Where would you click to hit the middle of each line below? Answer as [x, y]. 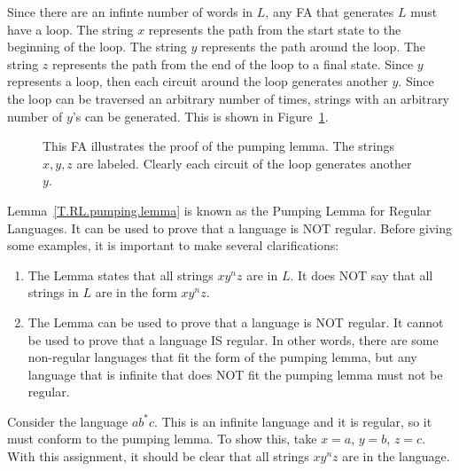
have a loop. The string [70, 29]
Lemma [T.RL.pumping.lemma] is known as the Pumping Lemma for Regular [219, 210]
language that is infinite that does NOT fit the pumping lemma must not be [235, 374]
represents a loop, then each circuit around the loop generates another [198, 81]
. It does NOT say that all [362, 275]
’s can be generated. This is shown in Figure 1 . [200, 116]
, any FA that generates [330, 12]
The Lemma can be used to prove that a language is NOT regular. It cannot [236, 322]
